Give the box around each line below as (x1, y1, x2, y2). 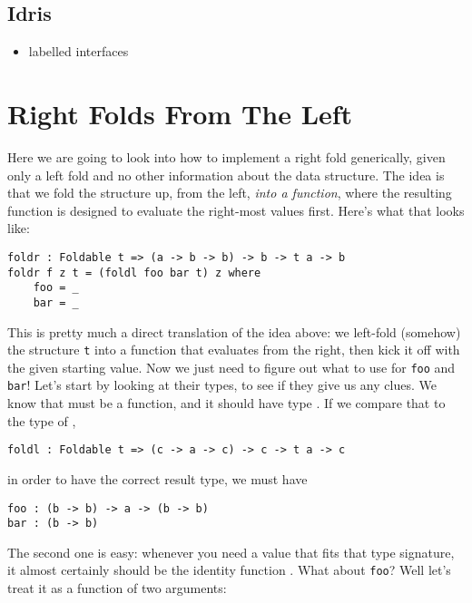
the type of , (7, 411, 76, 430)
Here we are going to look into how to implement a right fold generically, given (7, 147, 446, 166)
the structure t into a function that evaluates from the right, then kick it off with (7, 340, 460, 359)
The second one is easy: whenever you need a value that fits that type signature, (7, 542, 455, 561)
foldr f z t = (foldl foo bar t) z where (7, 266, 261, 279)
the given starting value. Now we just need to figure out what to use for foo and (7, 357, 456, 376)
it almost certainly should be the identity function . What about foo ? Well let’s (7, 560, 451, 579)
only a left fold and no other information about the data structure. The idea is (7, 165, 445, 184)
